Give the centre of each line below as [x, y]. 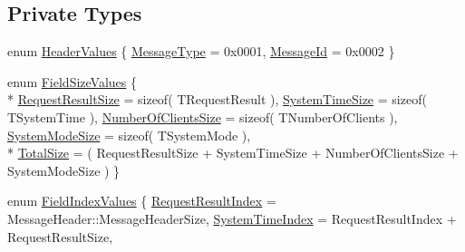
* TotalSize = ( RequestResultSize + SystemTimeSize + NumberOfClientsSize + [233, 153]
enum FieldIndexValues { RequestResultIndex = [142, 201]
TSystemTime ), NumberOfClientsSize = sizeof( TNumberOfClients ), [203, 116]
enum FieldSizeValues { [73, 81]
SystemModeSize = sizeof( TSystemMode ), [129, 135]
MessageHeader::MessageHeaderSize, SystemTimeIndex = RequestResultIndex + [232, 218]
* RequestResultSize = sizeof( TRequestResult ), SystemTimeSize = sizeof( [217, 99]
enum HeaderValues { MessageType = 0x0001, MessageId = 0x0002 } [201, 51]
